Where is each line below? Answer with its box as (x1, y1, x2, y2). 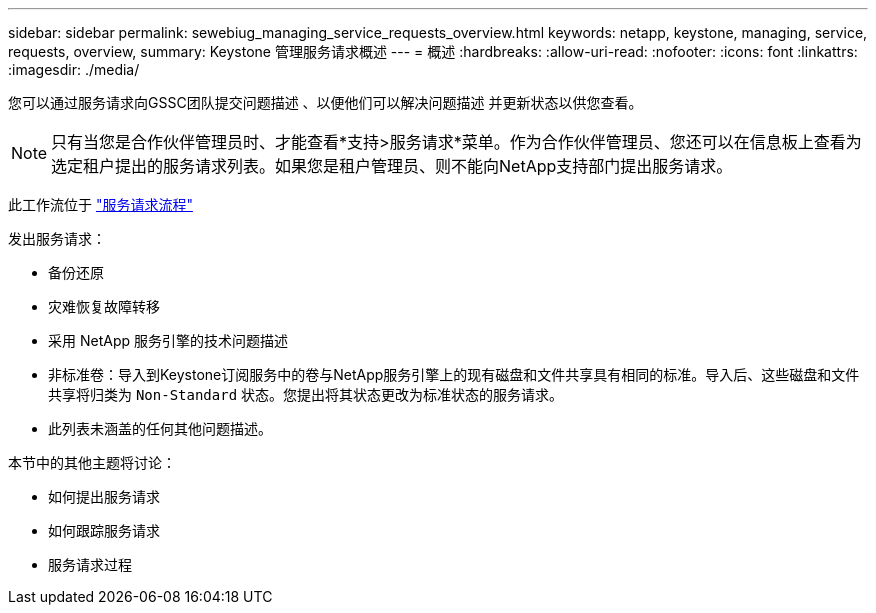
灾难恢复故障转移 (48, 298, 160, 315)
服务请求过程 (48, 556, 132, 573)
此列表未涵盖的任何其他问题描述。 (48, 420, 272, 437)
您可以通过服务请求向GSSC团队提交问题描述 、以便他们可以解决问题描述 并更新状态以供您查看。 (8, 94, 643, 111)
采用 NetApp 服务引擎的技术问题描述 (48, 332, 288, 349)
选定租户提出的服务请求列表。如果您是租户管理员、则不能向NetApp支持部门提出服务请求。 (51, 156, 733, 176)
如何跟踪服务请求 (48, 522, 160, 539)
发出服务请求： (8, 230, 106, 247)
